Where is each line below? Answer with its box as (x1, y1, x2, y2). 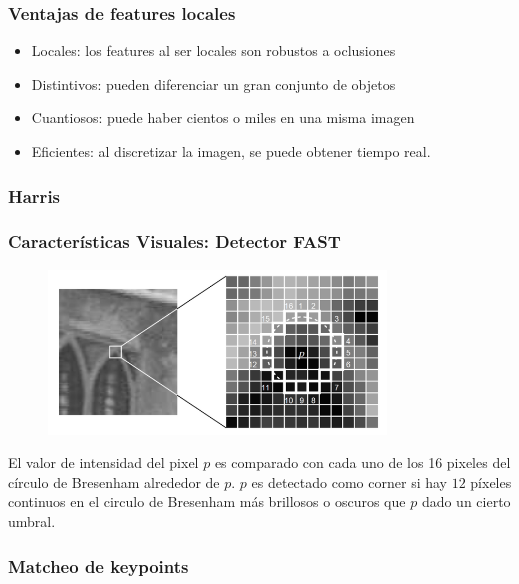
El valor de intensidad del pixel (8, 452, 199, 473)
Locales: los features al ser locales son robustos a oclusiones (31, 40, 396, 61)
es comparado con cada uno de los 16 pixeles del (214, 452, 511, 473)
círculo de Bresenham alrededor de (8, 471, 220, 492)
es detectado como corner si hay (251, 471, 447, 492)
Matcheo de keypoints (8, 553, 189, 578)
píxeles (470, 471, 512, 492)
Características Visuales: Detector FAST (8, 229, 341, 254)
